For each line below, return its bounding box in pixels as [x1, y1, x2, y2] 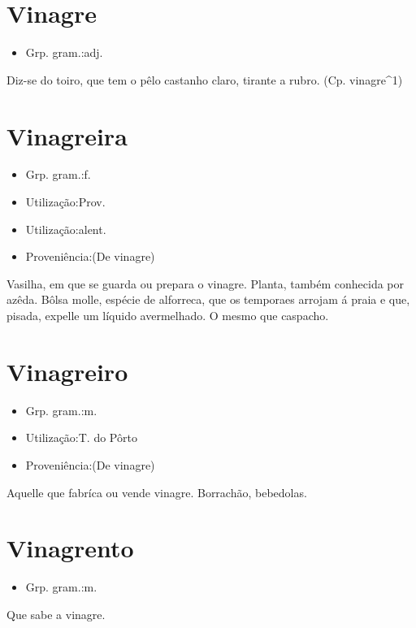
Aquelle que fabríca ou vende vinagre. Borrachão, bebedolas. [6, 483, 307, 500]
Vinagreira [6, 119, 128, 152]
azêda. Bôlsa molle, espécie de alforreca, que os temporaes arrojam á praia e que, [6, 291, 410, 308]
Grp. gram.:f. [25, 166, 91, 183]
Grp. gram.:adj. [25, 44, 103, 61]
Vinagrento [6, 531, 134, 565]
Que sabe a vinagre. [6, 605, 106, 622]
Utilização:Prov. [25, 193, 106, 210]
